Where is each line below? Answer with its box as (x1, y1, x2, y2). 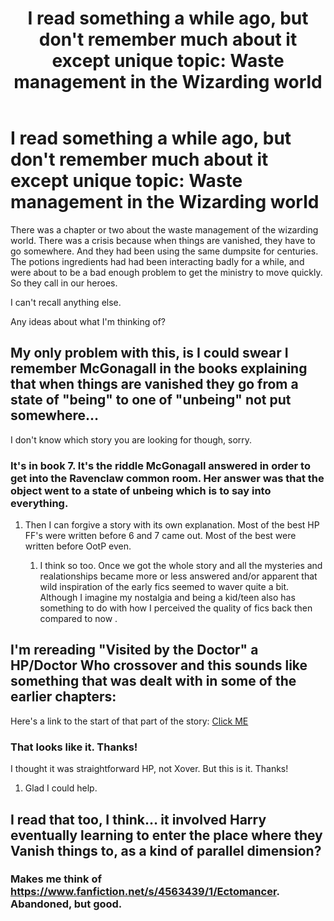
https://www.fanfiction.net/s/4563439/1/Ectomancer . (10, 885, 280, 899)
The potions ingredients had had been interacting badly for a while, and (10, 255, 305, 267)
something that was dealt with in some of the (10, 673, 297, 690)
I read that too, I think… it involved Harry (10, 811, 267, 828)
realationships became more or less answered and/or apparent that (39, 570, 318, 582)
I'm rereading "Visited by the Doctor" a (10, 642, 259, 659)
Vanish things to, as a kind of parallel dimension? (10, 842, 322, 859)
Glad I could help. (24, 782, 98, 794)
